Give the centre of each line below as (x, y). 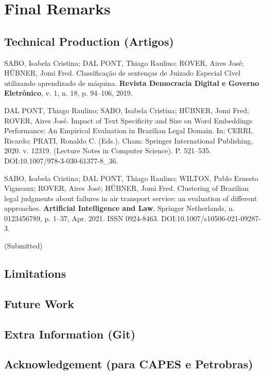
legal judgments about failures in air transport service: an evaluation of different (131, 198)
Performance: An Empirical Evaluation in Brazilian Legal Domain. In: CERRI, (129, 130)
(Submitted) (23, 246)
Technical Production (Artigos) (89, 41)
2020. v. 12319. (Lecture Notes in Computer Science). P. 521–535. (108, 150)
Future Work (39, 303)
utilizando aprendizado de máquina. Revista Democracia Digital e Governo (132, 83)
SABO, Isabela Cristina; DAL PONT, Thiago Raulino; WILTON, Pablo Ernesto (131, 178)
